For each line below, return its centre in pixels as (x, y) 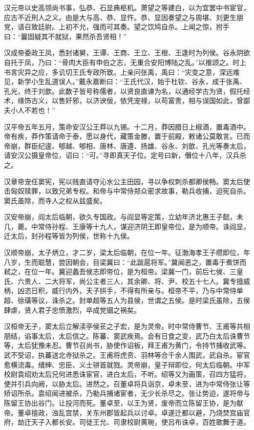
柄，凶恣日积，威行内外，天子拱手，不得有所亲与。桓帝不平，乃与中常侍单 (124, 290)
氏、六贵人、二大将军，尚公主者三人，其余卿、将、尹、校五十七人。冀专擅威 (127, 281)
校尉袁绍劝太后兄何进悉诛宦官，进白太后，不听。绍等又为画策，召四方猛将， (127, 374)
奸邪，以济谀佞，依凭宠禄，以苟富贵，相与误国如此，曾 (154, 100)
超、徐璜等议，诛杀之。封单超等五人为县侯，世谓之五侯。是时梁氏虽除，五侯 (127, 300)
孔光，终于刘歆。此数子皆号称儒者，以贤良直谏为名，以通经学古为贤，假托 (124, 91)
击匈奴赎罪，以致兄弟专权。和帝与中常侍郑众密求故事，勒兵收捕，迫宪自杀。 (127, 191)
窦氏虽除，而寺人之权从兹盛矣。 (55, 200)
